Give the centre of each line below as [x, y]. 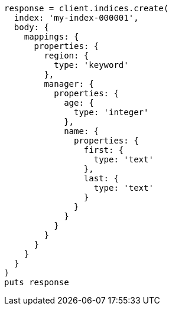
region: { [66, 56]
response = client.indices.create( [87, 8]
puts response [37, 282]
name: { [82, 131]
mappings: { [51, 37]
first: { [104, 150]
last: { [101, 178]
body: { [31, 27]
